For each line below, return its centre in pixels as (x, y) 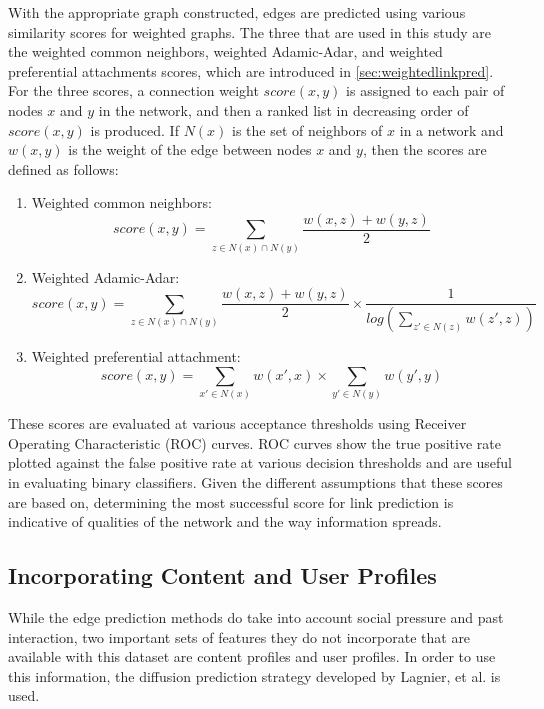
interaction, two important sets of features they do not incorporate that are (239, 636)
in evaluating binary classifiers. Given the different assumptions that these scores (255, 482)
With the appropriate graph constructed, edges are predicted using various (237, 12)
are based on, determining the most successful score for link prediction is (231, 501)
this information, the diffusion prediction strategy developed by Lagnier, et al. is (254, 675)
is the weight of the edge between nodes (190, 149)
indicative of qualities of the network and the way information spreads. (225, 521)
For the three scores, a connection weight (133, 90)
